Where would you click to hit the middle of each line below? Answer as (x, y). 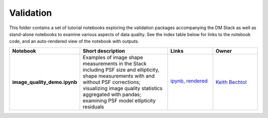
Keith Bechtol (231, 82)
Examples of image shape (113, 57)
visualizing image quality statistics (123, 88)
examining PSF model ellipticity (119, 100)
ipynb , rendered (189, 80)
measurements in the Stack (115, 63)
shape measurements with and (119, 76)
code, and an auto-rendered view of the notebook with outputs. (74, 41)
